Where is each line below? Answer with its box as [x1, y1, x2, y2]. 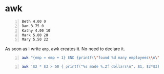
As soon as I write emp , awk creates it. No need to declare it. [5, 46, 125, 52]
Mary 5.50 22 [21, 37, 48, 42]
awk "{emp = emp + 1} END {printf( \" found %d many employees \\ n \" [21, 55, 160, 60]
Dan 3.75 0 [21, 23, 44, 28]
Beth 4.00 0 [21, 19, 46, 24]
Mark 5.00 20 [21, 33, 48, 37]
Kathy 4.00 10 [21, 28, 51, 33]
